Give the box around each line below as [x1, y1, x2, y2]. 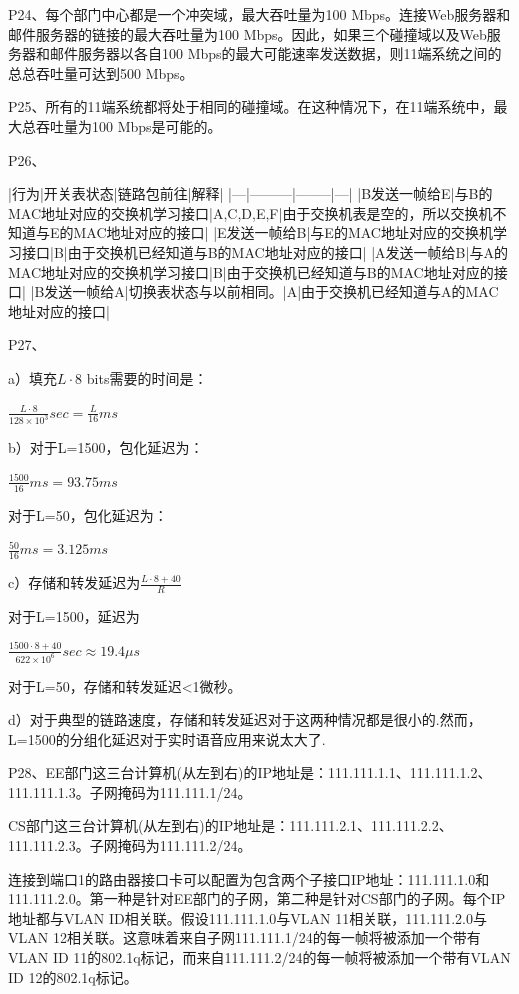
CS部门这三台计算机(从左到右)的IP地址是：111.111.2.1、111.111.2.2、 [8, 815, 453, 836]
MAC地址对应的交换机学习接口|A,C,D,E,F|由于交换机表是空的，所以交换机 [8, 202, 493, 223]
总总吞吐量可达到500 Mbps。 [8, 62, 194, 83]
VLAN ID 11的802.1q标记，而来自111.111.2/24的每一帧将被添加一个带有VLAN [8, 947, 511, 968]
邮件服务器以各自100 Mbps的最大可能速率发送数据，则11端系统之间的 [49, 43, 502, 64]
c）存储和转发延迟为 [8, 572, 141, 593]
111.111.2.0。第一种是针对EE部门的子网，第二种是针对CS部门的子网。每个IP [8, 888, 506, 909]
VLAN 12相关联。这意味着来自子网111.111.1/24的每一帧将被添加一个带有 [8, 927, 481, 948]
